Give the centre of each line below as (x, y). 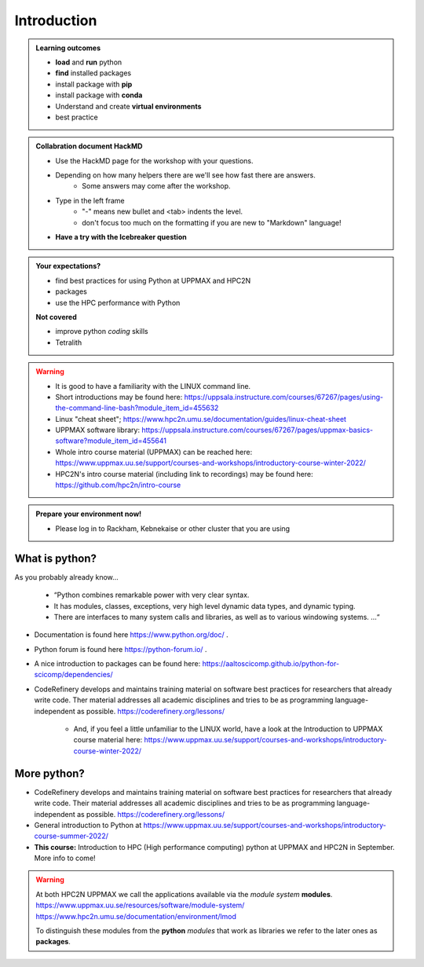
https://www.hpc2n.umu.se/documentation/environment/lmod (136, 916)
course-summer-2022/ (71, 836)
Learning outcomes (68, 48)
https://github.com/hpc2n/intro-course (118, 485)
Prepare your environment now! (89, 514)
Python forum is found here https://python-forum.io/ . (121, 649)
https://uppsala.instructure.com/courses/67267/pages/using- (284, 397)
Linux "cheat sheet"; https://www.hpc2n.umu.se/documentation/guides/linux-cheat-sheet (201, 419)
